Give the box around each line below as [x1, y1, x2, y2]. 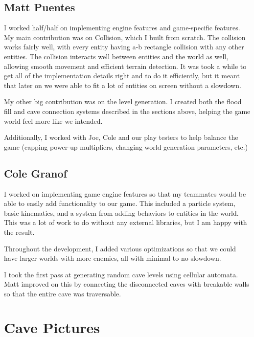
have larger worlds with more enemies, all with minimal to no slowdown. [4, 253, 221, 263]
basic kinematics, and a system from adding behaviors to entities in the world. [4, 207, 239, 218]
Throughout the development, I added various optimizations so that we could [4, 243, 236, 253]
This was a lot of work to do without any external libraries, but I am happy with [4, 217, 247, 227]
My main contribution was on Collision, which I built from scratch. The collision [4, 32, 246, 42]
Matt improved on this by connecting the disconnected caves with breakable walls [4, 279, 249, 289]
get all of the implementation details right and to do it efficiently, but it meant [4, 70, 240, 81]
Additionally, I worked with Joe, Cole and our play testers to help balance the [4, 132, 238, 142]
